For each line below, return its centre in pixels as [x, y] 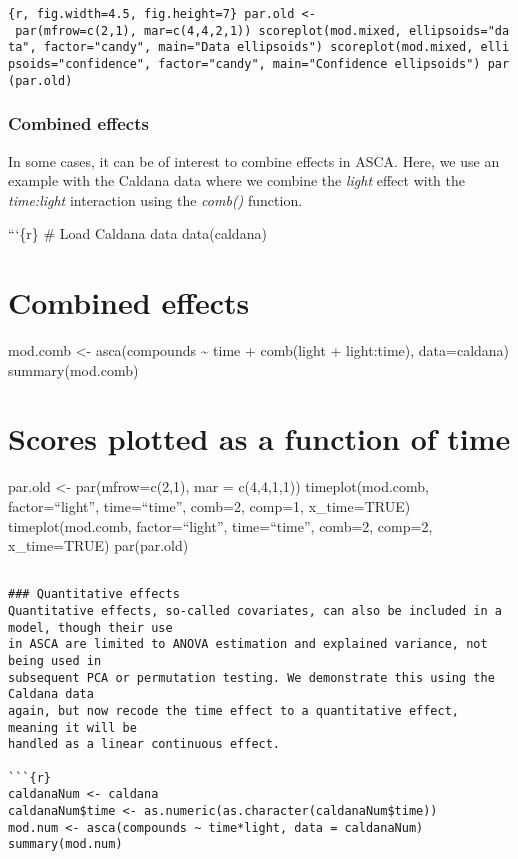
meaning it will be [72, 727]
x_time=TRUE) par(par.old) [98, 545]
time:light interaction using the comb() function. [155, 199]
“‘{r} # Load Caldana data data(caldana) [137, 233]
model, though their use [90, 627]
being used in [55, 660]
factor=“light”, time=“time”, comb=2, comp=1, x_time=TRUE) [209, 505]
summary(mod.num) [65, 844]
